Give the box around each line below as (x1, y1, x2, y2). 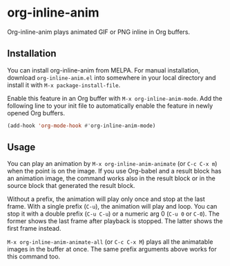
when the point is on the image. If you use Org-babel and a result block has (7, 167, 222, 175)
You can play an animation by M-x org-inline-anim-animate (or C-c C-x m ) (7, 160, 218, 168)
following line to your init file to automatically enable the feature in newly (7, 102, 213, 110)
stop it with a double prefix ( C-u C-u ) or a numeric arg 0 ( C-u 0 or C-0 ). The (7, 209, 220, 218)
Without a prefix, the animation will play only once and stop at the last (7, 195, 205, 203)
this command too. (7, 252, 61, 260)
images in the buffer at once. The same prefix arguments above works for (7, 245, 217, 254)
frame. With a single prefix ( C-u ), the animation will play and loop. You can (7, 202, 218, 211)
